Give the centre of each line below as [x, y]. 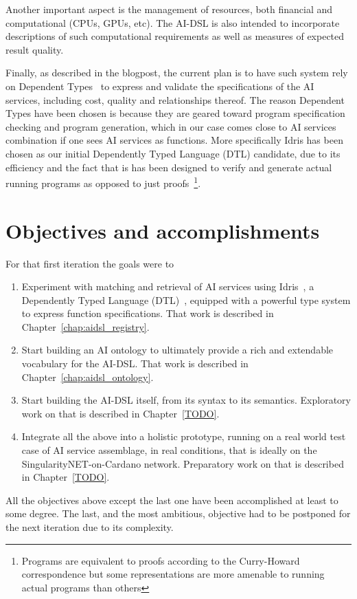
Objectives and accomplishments [163, 230]
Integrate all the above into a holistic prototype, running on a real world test [184, 436]
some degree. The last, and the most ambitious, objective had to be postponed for [178, 513]
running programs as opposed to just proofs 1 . [103, 182]
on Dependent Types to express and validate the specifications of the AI [160, 86]
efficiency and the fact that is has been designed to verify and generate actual [169, 167]
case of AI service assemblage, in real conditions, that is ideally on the [169, 450]
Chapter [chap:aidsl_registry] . [85, 326]
